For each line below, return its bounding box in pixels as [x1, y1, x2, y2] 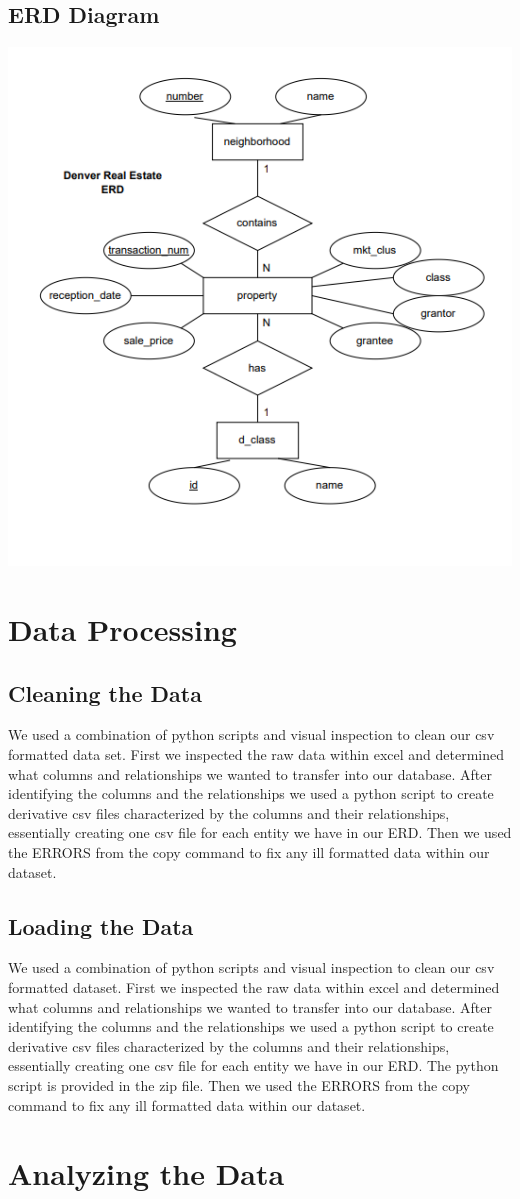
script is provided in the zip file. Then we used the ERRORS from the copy [8, 1074, 470, 1095]
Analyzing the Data [8, 1153, 285, 1194]
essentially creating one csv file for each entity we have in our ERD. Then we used [8, 822, 512, 843]
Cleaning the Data [8, 677, 202, 708]
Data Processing [8, 609, 237, 650]
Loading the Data [8, 910, 194, 941]
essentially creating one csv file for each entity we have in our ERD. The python [8, 1055, 499, 1076]
